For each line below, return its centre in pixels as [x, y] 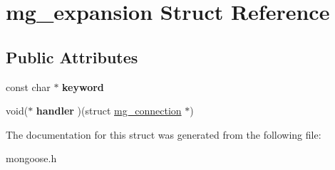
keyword [83, 86]
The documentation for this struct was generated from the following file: [164, 134]
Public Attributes [72, 57]
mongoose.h [31, 158]
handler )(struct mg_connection [109, 111]
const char [28, 86]
